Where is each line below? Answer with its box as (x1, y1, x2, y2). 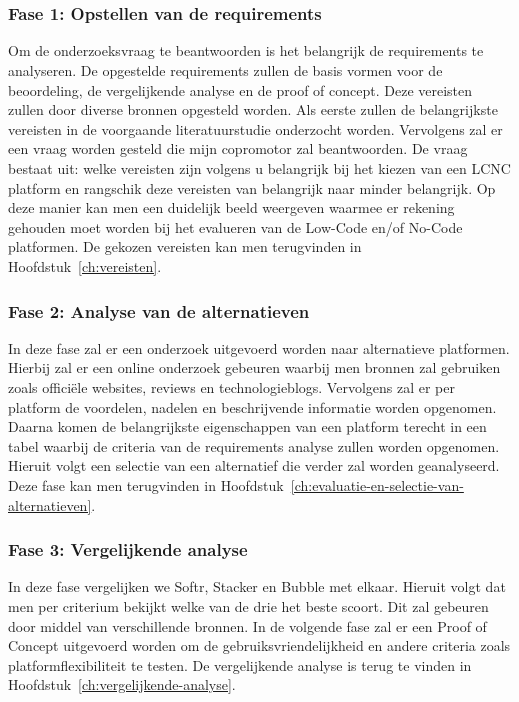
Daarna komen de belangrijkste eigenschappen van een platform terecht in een (8, 416, 487, 437)
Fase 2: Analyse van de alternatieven (8, 298, 310, 323)
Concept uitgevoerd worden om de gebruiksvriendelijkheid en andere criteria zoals (8, 635, 511, 656)
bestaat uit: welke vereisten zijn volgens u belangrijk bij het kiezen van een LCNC (8, 158, 511, 179)
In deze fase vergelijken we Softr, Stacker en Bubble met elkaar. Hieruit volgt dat (8, 576, 506, 597)
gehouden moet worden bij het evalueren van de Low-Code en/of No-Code (8, 216, 463, 237)
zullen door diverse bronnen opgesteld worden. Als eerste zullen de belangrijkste (8, 99, 498, 120)
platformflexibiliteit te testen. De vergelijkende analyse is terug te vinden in (8, 654, 472, 675)
